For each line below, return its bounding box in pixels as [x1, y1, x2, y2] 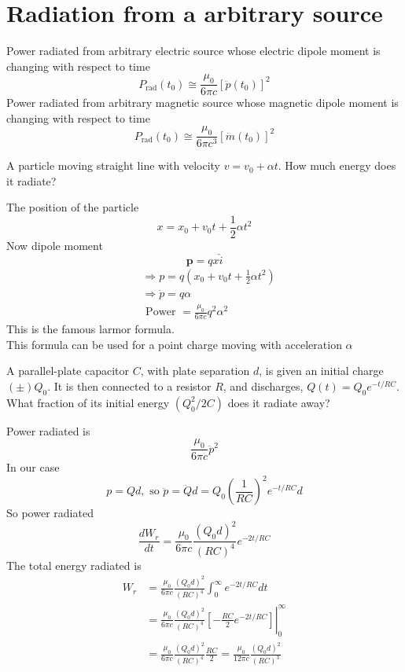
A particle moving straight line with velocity [6, 157, 220, 174]
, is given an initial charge [259, 362, 384, 379]
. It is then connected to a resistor [47, 378, 212, 394]
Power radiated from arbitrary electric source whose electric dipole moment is [6, 42, 381, 59]
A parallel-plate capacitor [6, 362, 130, 379]
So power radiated [6, 505, 94, 521]
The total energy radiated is [6, 556, 142, 573]
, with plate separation [140, 362, 250, 379]
